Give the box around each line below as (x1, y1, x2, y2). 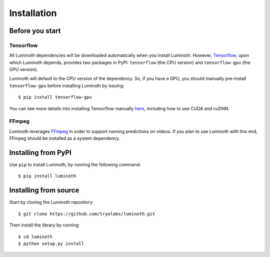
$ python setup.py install (18, 240, 84, 246)
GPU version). (9, 67, 38, 73)
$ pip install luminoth (18, 173, 76, 179)
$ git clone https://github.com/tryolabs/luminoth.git (18, 211, 155, 216)
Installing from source (9, 186, 79, 195)
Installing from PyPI (9, 148, 72, 157)
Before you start (9, 27, 61, 35)
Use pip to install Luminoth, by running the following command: (9, 162, 141, 168)
